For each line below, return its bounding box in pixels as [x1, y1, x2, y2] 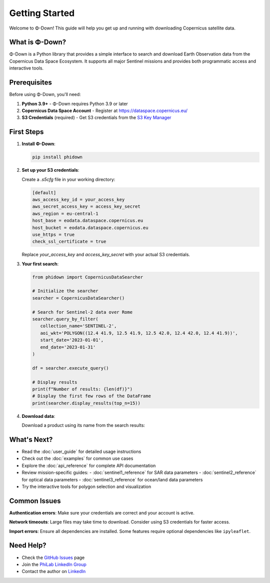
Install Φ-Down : [21, 141, 55, 147]
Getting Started [9, 8, 75, 19]
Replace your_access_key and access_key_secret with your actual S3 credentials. [21, 252, 190, 258]
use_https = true [32, 232, 75, 237]
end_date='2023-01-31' [40, 344, 96, 350]
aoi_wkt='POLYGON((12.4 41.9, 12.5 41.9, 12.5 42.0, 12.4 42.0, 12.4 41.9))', [40, 330, 238, 336]
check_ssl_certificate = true [32, 239, 106, 245]
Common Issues [9, 496, 61, 505]
